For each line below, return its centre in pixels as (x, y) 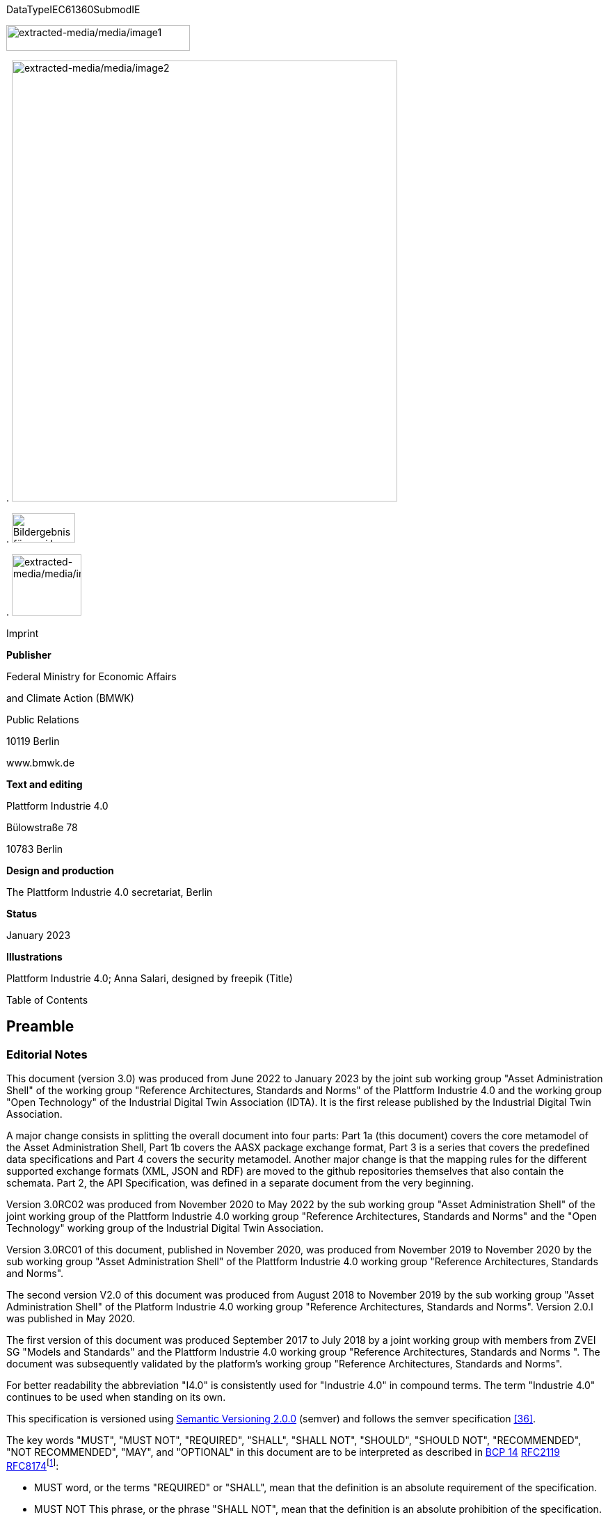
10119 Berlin (33, 741)
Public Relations (43, 720)
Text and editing (45, 784)
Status (22, 914)
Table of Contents (47, 1000)
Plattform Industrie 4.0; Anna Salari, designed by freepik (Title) (150, 978)
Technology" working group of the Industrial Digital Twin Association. (165, 1228)
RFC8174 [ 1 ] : (33, 1465)
